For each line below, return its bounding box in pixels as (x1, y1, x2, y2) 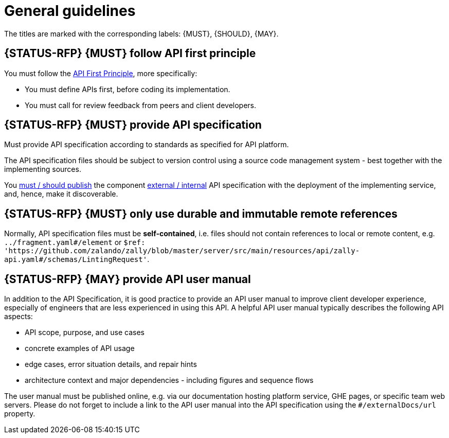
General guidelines (4, 2, 136, 20)
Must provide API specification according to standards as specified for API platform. (4, 140, 289, 149)
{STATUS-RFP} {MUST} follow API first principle (4, 47, 256, 60)
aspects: (4, 312, 33, 321)
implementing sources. (4, 165, 81, 174)
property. (4, 409, 35, 418)
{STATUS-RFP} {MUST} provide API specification (4, 118, 262, 132)
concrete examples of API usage (25, 344, 135, 353)
